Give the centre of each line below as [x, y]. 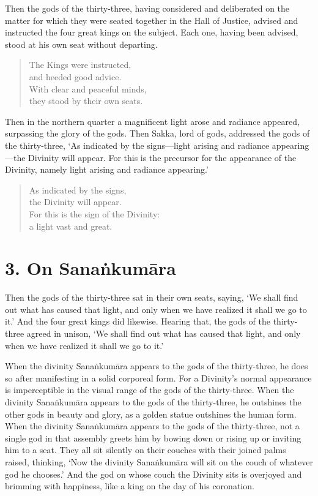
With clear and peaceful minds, [88, 88]
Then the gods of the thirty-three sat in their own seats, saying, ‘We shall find [152, 297]
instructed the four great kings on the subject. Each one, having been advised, [152, 32]
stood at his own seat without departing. [81, 44]
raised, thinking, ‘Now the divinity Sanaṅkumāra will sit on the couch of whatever [159, 461]
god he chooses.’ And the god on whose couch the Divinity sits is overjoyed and [153, 474]
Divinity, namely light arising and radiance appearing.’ [107, 169]
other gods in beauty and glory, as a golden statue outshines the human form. [151, 414]
